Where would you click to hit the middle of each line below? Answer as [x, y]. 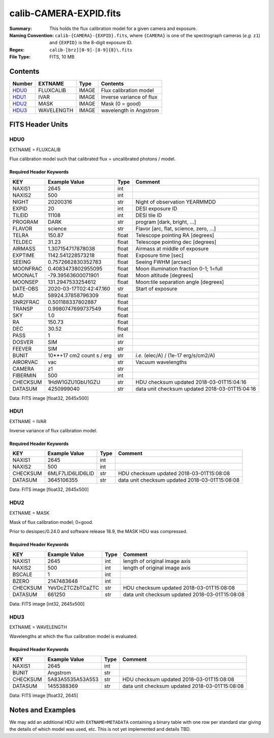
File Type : [20, 57]
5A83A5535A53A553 [73, 679]
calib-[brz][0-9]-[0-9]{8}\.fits [91, 50]
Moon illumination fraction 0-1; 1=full [179, 269]
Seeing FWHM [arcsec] [163, 262]
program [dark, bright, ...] [166, 222]
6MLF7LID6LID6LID [71, 474]
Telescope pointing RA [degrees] [175, 235]
